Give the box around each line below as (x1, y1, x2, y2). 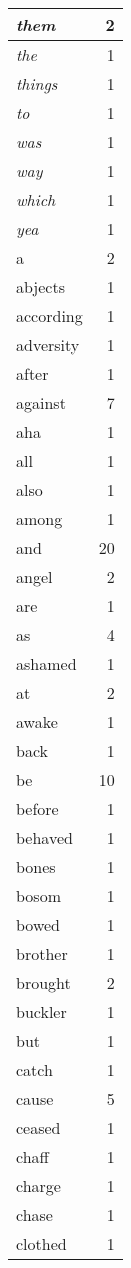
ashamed (16, 652, 77, 675)
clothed (16, 1232, 67, 1255)
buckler (16, 1000, 67, 1023)
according (16, 304, 83, 327)
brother (16, 942, 68, 965)
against (16, 391, 66, 414)
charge (16, 1174, 61, 1197)
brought (16, 971, 71, 994)
